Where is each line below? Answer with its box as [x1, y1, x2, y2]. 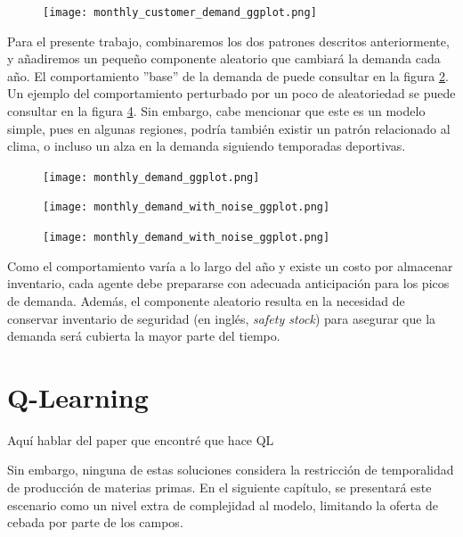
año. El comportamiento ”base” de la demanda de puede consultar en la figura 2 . [7, 66, 449, 85]
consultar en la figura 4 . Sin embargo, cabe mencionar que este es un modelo [7, 102, 426, 120]
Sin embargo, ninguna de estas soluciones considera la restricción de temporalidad [7, 460, 454, 479]
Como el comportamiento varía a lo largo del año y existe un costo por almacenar [7, 256, 453, 275]
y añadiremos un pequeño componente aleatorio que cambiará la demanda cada [7, 49, 441, 68]
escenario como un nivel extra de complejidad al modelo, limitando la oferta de [7, 495, 438, 514]
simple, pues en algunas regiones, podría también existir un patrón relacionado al [7, 119, 451, 137]
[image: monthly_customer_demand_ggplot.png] [43, 6, 317, 19]
